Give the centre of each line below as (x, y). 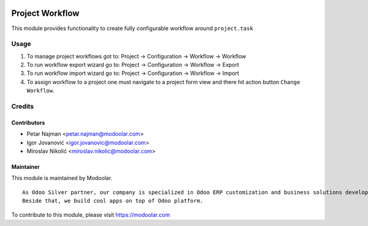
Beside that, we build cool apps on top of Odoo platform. (113, 201)
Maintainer (25, 166)
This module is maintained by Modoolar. (62, 178)
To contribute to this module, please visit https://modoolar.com (91, 214)
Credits (22, 106)
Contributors (28, 122)
